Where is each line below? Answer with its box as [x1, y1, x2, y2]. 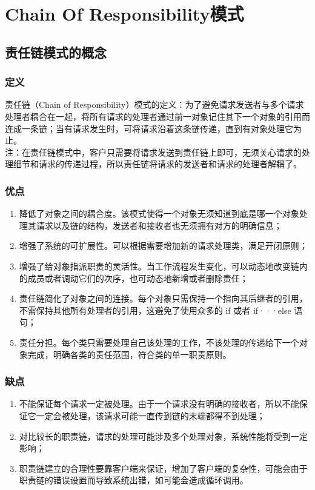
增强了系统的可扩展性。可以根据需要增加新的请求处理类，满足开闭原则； [19, 239, 308, 252]
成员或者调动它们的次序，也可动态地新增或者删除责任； [27, 271, 248, 284]
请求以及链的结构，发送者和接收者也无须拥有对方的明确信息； [36, 219, 282, 231]
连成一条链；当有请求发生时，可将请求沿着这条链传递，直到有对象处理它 [5, 122, 293, 134]
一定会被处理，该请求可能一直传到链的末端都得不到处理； [36, 409, 265, 422]
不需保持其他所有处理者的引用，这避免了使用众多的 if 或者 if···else [19, 303, 291, 316]
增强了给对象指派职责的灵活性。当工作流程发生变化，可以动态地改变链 [19, 259, 299, 272]
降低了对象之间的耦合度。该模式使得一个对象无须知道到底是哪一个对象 [19, 207, 299, 220]
